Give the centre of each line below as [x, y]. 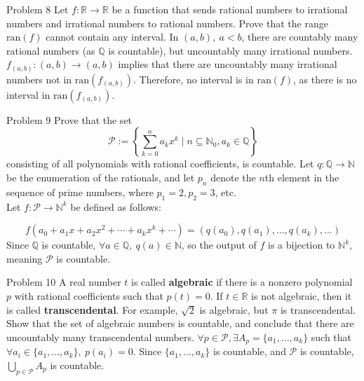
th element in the [302, 178]
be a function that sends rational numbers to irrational [230, 9]
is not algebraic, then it [302, 296]
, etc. [225, 192]
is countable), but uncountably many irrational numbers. [230, 50]
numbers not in [39, 79]
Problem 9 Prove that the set [69, 119]
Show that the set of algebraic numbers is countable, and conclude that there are [180, 323]
